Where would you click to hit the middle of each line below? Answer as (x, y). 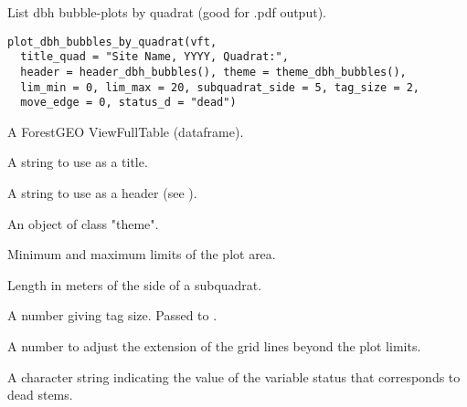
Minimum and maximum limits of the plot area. (142, 254)
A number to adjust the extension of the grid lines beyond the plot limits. (214, 346)
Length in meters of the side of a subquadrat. (135, 284)
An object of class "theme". (83, 223)
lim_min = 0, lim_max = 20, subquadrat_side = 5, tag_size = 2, (220, 87)
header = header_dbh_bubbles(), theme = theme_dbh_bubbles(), (213, 72)
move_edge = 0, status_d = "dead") (128, 103)
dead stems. (40, 395)
